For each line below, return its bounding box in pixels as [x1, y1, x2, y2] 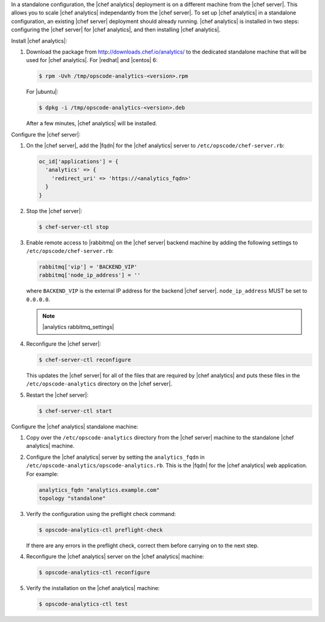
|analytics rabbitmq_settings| [42, 323, 114, 331]
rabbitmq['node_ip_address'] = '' [39, 272, 141, 279]
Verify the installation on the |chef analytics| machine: [26, 585, 160, 592]
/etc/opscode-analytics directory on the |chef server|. [26, 380, 173, 388]
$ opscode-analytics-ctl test [39, 601, 128, 608]
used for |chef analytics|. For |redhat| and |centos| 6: [26, 57, 158, 64]
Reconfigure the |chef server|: [26, 340, 102, 347]
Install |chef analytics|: [11, 37, 67, 45]
